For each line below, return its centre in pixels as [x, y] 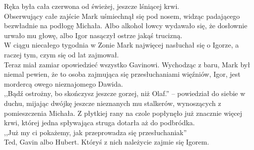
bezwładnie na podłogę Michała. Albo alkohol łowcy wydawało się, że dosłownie [126, 25]
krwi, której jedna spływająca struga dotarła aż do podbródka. [99, 123]
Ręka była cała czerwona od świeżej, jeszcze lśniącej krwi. [92, 6]
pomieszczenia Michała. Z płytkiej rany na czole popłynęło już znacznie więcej [123, 113]
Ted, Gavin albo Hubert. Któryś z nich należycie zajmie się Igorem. [107, 142]
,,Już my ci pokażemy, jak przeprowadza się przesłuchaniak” [95, 132]
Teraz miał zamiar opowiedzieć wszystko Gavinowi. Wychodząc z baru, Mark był [127, 64]
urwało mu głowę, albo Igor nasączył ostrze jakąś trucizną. [93, 35]
